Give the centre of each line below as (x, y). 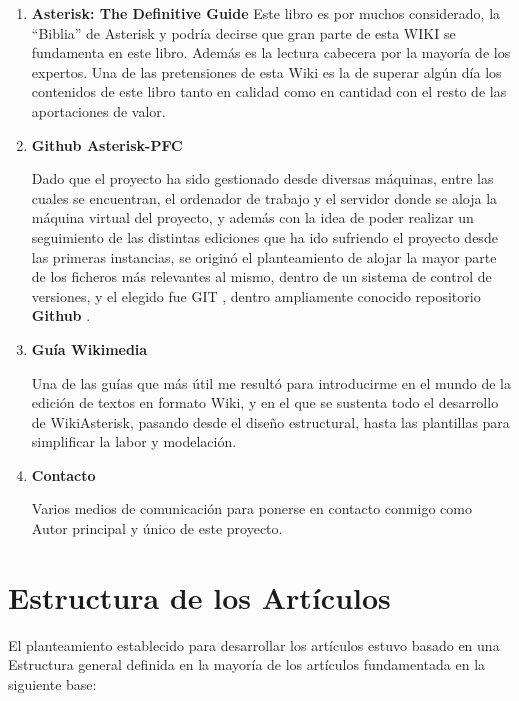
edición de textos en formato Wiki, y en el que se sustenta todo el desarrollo (265, 402)
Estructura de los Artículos (199, 596)
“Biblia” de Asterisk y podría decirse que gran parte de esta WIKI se (243, 32)
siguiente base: (52, 683)
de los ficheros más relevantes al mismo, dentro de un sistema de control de (261, 276)
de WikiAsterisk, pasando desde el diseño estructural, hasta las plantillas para (270, 421)
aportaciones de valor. (98, 110)
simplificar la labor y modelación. (134, 441)
